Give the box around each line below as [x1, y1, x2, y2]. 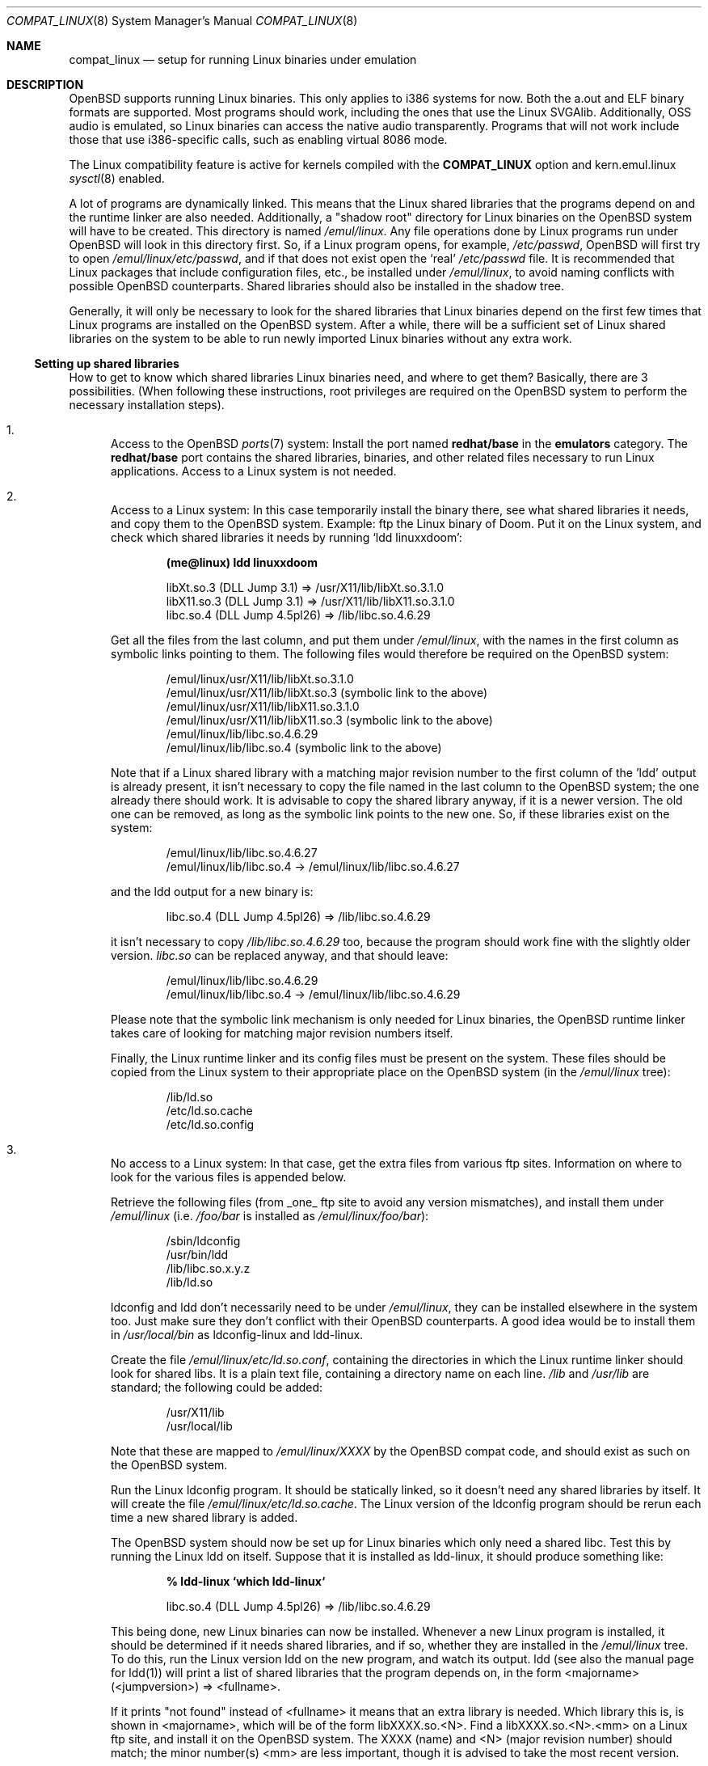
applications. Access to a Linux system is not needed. [111, 464, 397, 478]
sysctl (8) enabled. [69, 171, 165, 185]
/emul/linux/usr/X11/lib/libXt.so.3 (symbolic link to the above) [166, 686, 488, 699]
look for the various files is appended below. [111, 1170, 347, 1184]
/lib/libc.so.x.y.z [166, 1261, 251, 1275]
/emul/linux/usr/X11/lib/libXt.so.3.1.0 [166, 672, 354, 686]
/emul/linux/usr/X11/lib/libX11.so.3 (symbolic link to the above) [166, 713, 493, 727]
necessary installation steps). [69, 398, 225, 412]
